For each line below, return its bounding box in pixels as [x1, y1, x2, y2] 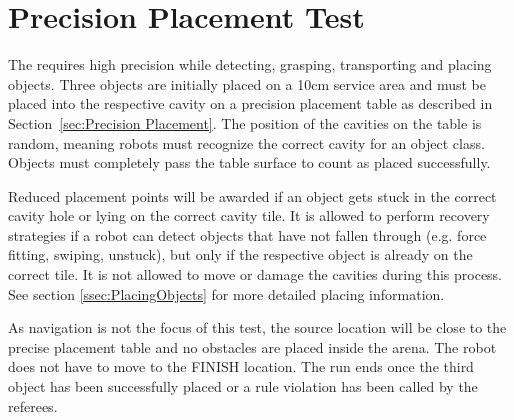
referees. [8, 395, 58, 416]
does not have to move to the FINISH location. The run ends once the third [8, 356, 474, 377]
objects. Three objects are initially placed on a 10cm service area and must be [8, 73, 486, 94]
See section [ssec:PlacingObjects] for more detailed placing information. [8, 283, 445, 304]
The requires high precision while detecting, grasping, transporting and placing [8, 54, 492, 75]
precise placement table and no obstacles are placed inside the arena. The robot [8, 336, 497, 357]
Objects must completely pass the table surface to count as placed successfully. [8, 152, 491, 173]
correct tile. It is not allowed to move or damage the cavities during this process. [8, 264, 503, 285]
